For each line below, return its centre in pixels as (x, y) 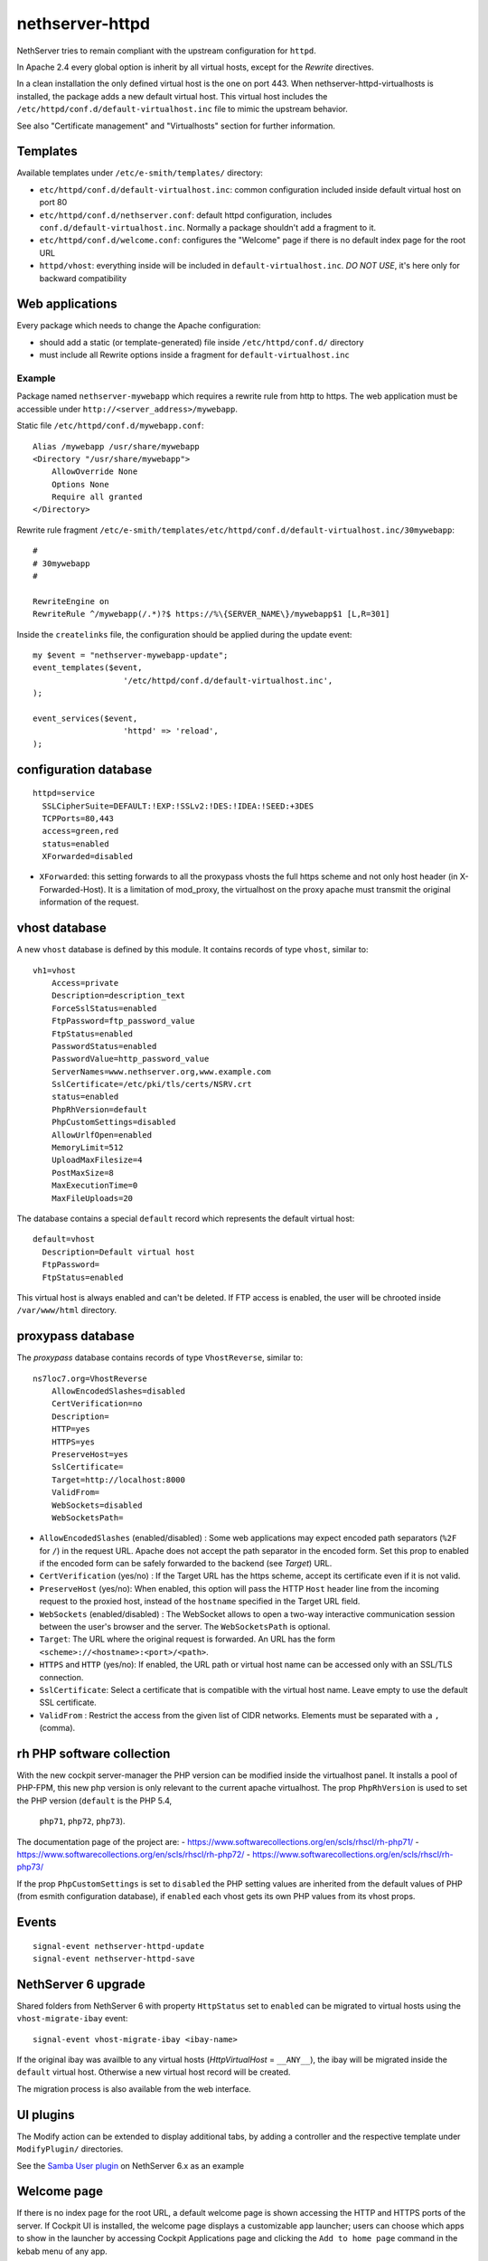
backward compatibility (83, 278)
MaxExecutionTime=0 (94, 1186)
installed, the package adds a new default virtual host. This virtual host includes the (172, 96)
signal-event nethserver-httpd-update (119, 1946)
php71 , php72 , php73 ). (82, 1821)
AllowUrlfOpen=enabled (102, 1135)
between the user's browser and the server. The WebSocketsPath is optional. (185, 1627)
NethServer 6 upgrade (81, 1984)
